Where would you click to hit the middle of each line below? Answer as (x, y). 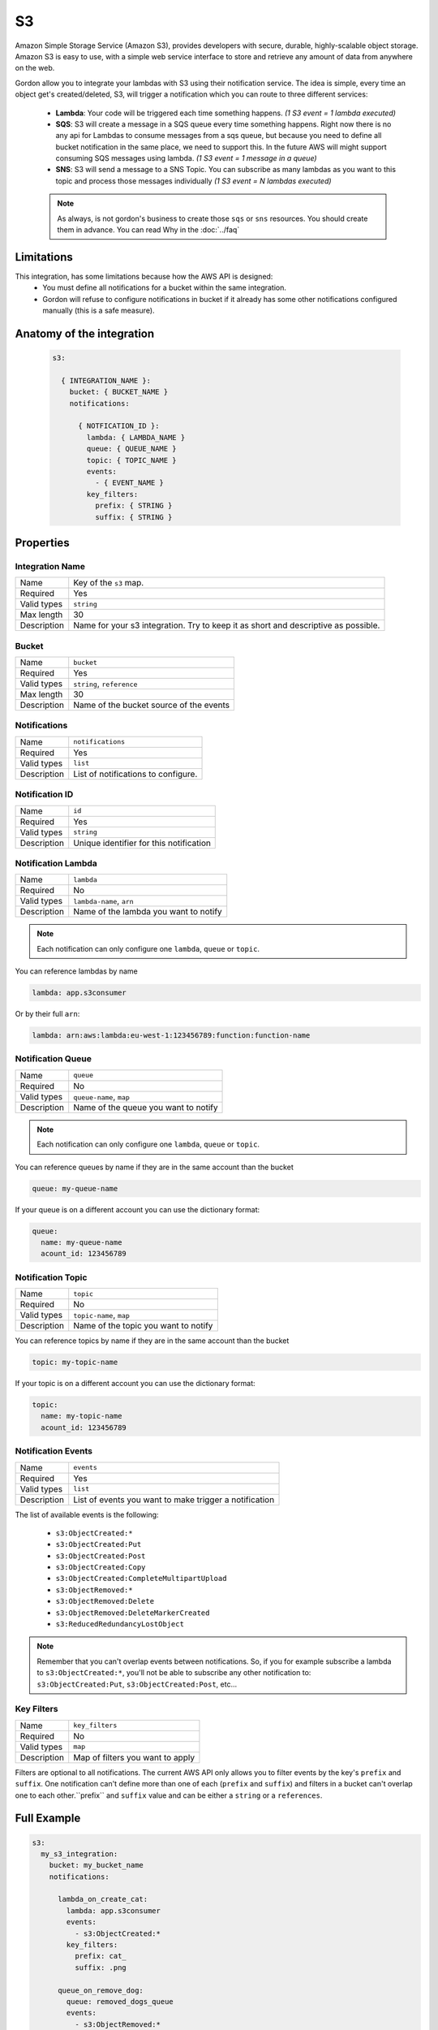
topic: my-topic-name (75, 1363)
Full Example (48, 1818)
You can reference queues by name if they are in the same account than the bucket (154, 1167)
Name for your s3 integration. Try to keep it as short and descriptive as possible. (227, 625)
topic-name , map (101, 1315)
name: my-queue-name (82, 1242)
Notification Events (54, 1451)
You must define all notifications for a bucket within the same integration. (165, 287)
